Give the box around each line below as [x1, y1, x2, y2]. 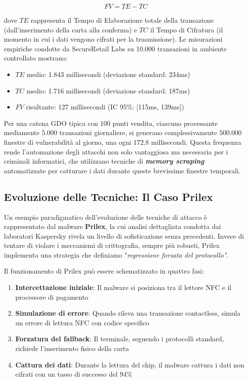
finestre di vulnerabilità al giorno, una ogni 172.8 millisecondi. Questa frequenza [4, 137, 242, 147]
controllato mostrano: [4, 53, 68, 63]
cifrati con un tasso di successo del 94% [15, 369, 132, 379]
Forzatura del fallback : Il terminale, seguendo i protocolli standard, [15, 334, 224, 344]
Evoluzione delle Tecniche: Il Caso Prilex [4, 189, 213, 204]
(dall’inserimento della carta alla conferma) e [4, 24, 137, 34]
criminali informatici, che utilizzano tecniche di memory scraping [4, 156, 204, 166]
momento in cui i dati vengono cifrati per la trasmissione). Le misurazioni [4, 34, 223, 44]
